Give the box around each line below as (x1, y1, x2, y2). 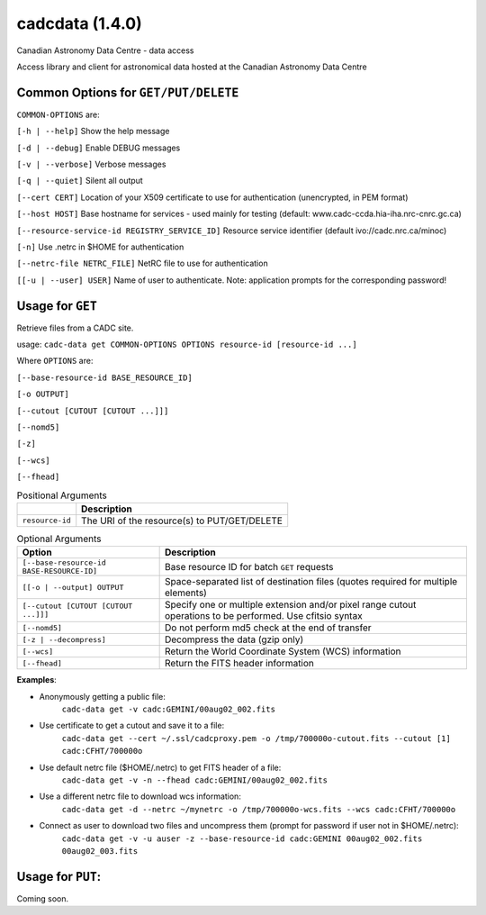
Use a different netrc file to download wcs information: (39, 791, 242, 802)
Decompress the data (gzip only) (164, 633, 304, 646)
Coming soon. (16, 892, 69, 904)
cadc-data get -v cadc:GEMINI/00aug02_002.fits (61, 704, 276, 715)
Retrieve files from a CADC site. (16, 322, 134, 333)
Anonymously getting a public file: (39, 691, 166, 702)
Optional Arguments (16, 532, 102, 545)
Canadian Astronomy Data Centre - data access (16, 45, 194, 56)
